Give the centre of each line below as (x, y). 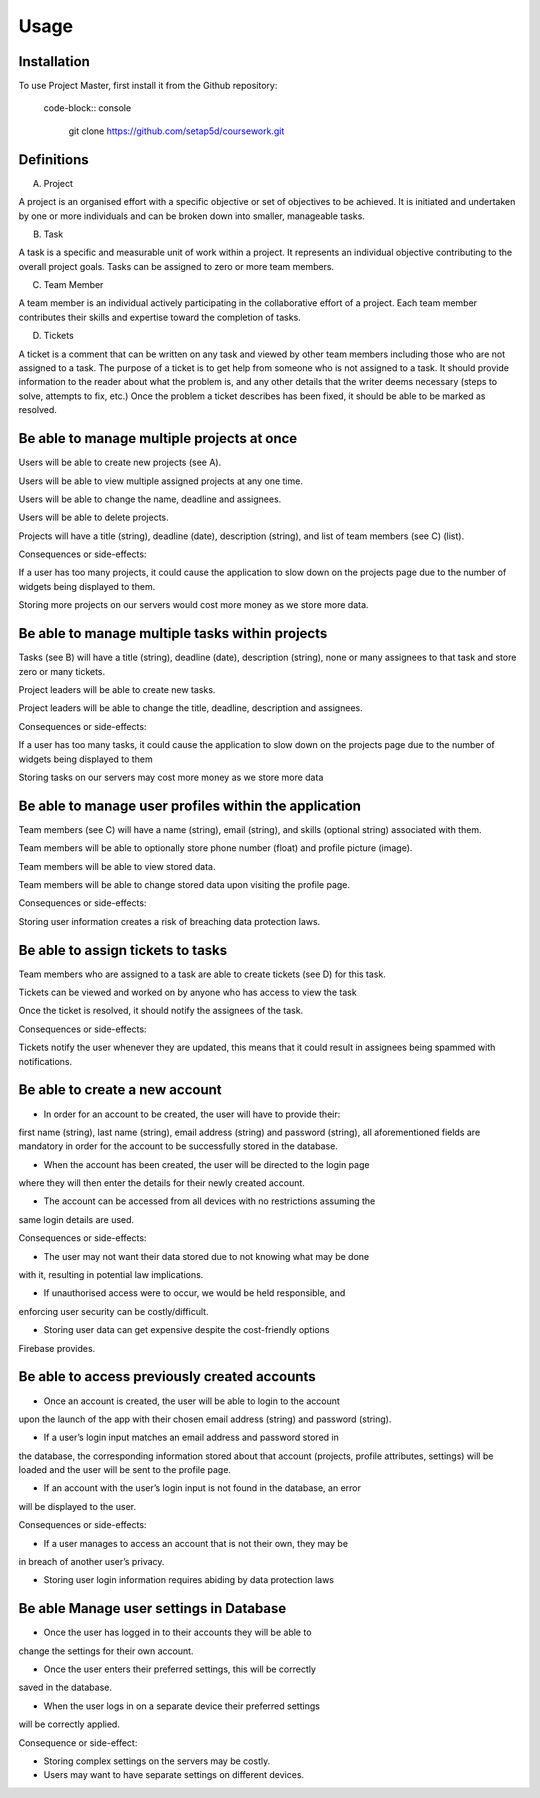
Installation (54, 61)
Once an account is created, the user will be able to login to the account (191, 1401)
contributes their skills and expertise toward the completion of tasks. (160, 317)
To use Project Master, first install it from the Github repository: (148, 86)
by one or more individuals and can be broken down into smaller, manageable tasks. (191, 216)
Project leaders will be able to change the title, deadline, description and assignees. (191, 708)
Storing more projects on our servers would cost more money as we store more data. (193, 605)
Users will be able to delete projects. (93, 517)
